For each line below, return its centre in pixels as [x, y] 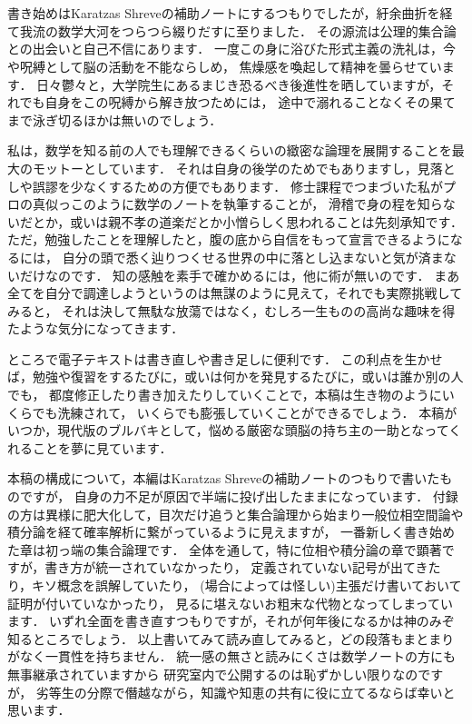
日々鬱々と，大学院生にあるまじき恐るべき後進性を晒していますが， [239, 84]
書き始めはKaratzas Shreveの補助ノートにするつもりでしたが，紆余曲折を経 [230, 13]
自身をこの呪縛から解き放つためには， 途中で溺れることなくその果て [250, 102]
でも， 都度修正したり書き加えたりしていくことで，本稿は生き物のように [225, 395]
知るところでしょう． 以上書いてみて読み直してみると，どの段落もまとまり [231, 638]
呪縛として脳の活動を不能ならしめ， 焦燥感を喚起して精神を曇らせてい [231, 66]
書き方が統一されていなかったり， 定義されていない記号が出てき [236, 567]
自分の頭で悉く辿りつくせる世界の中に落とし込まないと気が [240, 257]
